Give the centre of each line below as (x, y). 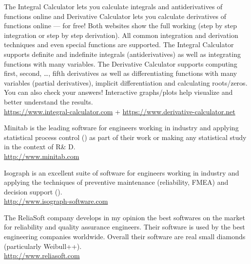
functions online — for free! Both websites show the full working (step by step (120, 26)
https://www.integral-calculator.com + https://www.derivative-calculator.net (120, 111)
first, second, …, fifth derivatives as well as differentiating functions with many (121, 73)
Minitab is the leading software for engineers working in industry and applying (121, 128)
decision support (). (33, 191)
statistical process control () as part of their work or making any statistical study (125, 137)
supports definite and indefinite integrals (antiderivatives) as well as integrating (122, 54)
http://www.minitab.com (42, 156)
